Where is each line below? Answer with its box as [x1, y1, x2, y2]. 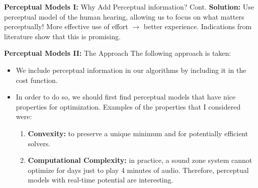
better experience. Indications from [143, 21, 252, 32]
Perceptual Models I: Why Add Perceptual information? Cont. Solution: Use [4, 2, 254, 12]
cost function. [16, 74, 58, 85]
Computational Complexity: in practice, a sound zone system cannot [28, 155, 252, 165]
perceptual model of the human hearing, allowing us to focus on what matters [4, 11, 244, 22]
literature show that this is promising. [4, 31, 121, 41]
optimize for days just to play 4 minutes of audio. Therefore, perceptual [28, 164, 249, 175]
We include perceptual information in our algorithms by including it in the [16, 64, 246, 75]
